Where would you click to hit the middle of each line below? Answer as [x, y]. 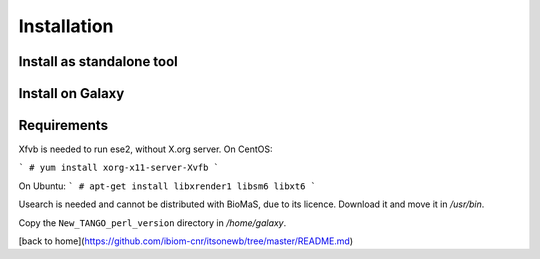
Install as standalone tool [98, 61]
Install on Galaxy [71, 93]
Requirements [63, 125]
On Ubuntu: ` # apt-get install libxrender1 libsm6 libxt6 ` [167, 186]
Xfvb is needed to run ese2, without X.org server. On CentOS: [145, 149]
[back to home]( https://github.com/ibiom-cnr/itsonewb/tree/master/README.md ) [186, 241]
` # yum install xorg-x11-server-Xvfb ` [119, 168]
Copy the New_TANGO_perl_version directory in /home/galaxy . [152, 222]
